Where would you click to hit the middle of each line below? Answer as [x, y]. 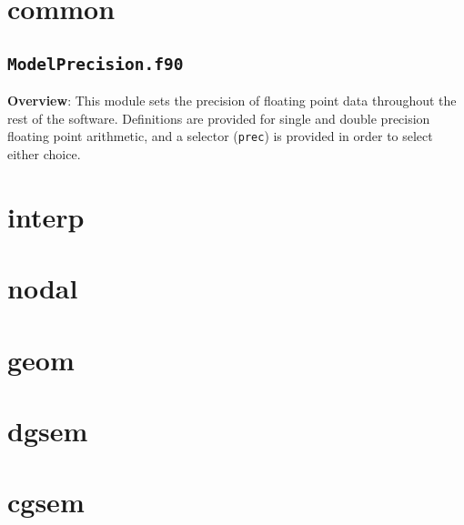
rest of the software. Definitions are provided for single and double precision [219, 118]
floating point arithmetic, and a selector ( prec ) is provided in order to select [220, 136]
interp [46, 216]
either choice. [44, 154]
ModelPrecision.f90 [96, 64]
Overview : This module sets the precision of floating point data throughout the [232, 101]
